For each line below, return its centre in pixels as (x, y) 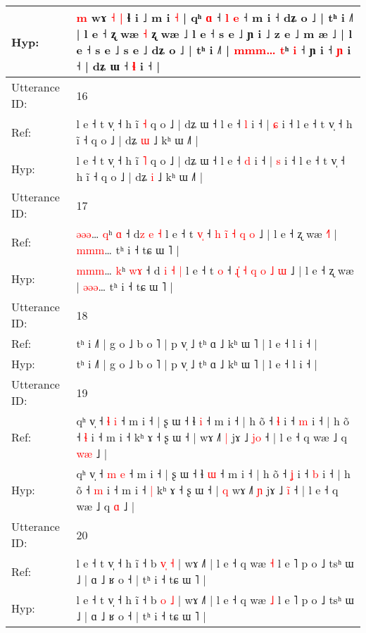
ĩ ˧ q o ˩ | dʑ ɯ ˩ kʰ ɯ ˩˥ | (137, 140)
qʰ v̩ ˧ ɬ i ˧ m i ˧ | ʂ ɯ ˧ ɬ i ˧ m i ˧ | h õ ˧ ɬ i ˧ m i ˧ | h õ (213, 421)
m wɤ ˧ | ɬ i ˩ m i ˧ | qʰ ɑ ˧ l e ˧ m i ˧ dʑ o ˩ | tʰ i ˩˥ (215, 17)
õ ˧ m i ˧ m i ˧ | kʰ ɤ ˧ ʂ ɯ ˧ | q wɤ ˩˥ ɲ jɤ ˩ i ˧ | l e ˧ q (207, 490)
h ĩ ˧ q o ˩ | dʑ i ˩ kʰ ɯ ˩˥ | (140, 176)
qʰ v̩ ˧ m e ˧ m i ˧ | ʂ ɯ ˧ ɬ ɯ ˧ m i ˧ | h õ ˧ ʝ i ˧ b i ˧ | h (213, 474)
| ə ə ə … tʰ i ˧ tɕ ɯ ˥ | (125, 286)
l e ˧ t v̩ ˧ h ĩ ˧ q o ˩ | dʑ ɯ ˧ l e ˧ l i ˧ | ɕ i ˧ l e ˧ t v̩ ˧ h (214, 124)
